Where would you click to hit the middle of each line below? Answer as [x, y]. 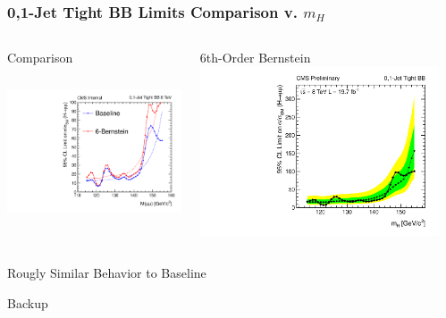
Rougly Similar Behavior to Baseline [107, 273]
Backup [28, 302]
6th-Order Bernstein [255, 58]
